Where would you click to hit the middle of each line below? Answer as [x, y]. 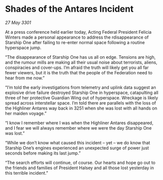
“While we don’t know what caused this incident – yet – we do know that [78, 142]
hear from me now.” [25, 78]
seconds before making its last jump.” [43, 153]
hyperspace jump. [23, 47]
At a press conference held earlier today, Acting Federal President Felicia [78, 32]
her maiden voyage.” [26, 113]
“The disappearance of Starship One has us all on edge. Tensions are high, [80, 57]
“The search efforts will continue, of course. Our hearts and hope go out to [80, 162]
